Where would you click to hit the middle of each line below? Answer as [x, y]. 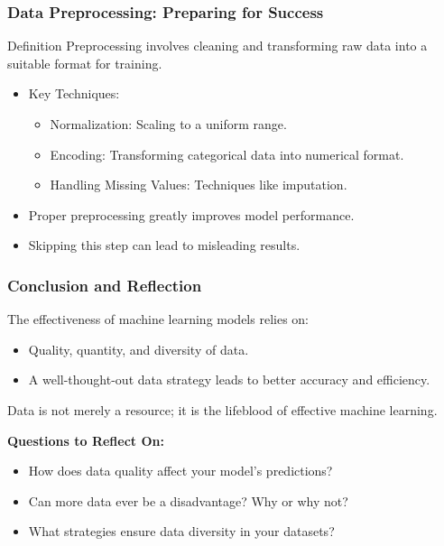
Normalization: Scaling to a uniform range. [168, 124]
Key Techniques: [74, 93]
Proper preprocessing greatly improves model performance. [191, 214]
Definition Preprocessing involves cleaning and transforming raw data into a [217, 46]
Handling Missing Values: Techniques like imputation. [199, 185]
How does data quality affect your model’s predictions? [180, 471]
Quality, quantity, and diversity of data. [139, 349]
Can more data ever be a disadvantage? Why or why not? [188, 500]
